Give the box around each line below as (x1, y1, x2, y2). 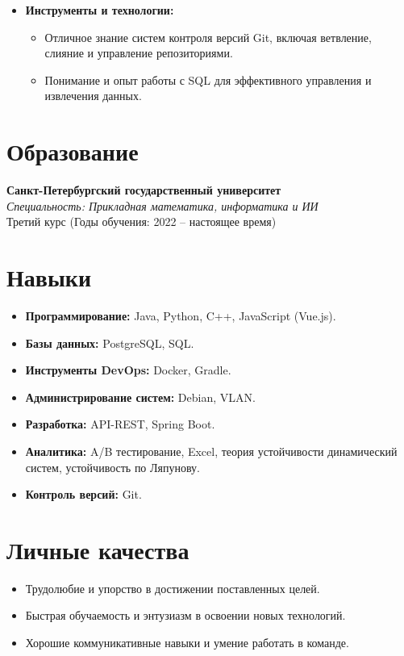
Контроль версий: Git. (25, 486, 142, 503)
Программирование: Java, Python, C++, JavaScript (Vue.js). (25, 307, 336, 324)
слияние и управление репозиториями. (44, 44, 233, 61)
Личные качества (6, 533, 190, 566)
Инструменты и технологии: (25, 2, 174, 18)
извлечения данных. (44, 87, 142, 104)
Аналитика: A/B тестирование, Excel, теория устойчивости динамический (25, 442, 398, 459)
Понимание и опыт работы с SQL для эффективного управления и (44, 71, 372, 88)
